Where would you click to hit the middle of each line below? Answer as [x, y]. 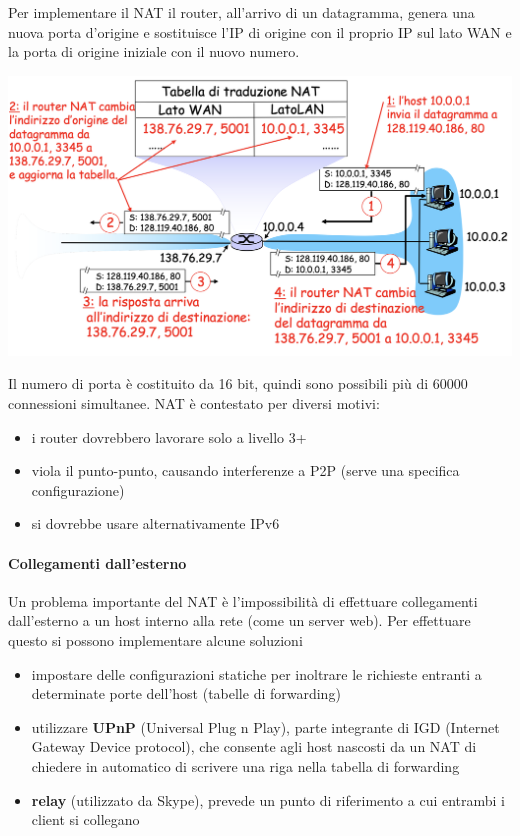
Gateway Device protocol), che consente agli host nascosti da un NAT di [254, 746]
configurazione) [78, 489]
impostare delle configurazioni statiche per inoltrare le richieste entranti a [256, 673]
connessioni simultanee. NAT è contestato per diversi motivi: [194, 403]
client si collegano [85, 819]
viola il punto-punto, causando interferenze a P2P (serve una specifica [245, 470]
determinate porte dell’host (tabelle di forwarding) [186, 693]
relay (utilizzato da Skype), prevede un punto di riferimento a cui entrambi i [268, 799]
